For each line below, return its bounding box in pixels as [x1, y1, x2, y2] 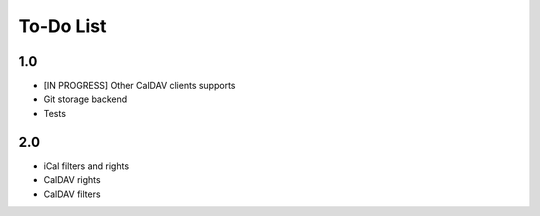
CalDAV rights [43, 174, 101, 186]
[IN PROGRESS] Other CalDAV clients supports [43, 80, 236, 92]
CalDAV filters [43, 188, 101, 200]
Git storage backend [43, 93, 128, 105]
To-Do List [18, 15, 107, 37]
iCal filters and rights [43, 160, 130, 172]
